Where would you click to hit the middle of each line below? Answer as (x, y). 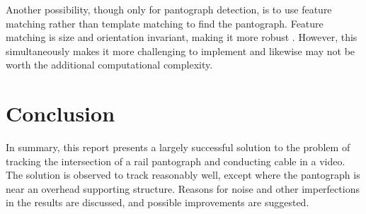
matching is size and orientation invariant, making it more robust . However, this (182, 37)
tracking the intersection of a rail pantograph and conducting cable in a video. (176, 161)
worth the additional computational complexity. (109, 65)
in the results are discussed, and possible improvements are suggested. (158, 202)
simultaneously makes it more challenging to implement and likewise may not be (181, 50)
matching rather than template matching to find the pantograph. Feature (165, 23)
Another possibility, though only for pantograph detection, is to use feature (169, 9)
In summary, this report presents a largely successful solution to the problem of (178, 147)
